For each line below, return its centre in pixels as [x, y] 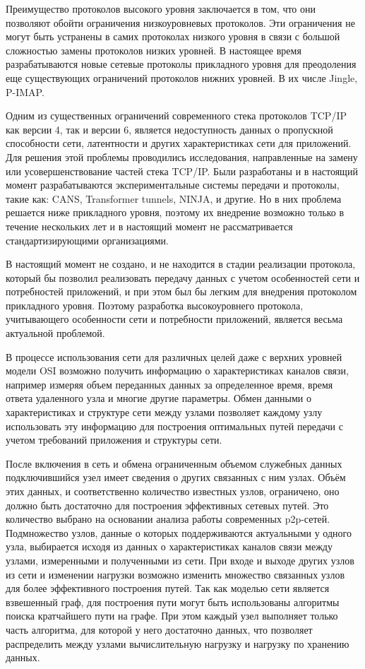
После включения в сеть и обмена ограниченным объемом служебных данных [174, 463]
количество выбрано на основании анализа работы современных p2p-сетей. [168, 519]
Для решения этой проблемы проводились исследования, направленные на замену [182, 156]
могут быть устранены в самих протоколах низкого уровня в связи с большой [173, 36]
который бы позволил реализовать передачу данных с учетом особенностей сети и [183, 277]
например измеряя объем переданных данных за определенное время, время [169, 384]
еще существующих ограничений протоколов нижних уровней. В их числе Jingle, [182, 77]
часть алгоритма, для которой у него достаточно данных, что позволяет [159, 629]
